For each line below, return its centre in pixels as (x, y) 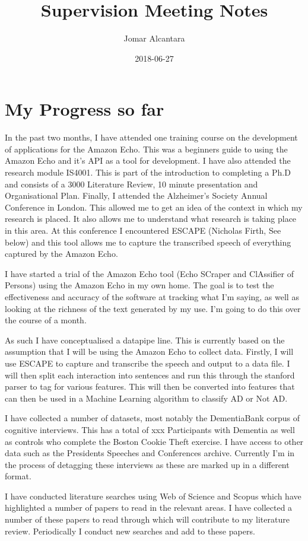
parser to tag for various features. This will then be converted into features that (150, 386)
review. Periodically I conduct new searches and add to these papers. (130, 531)
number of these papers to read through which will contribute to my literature (147, 519)
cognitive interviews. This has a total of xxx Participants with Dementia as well (150, 429)
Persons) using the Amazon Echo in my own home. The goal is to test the (139, 285)
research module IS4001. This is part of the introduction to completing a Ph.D (148, 172)
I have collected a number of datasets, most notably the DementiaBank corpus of (152, 418)
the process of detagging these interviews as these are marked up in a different (147, 464)
